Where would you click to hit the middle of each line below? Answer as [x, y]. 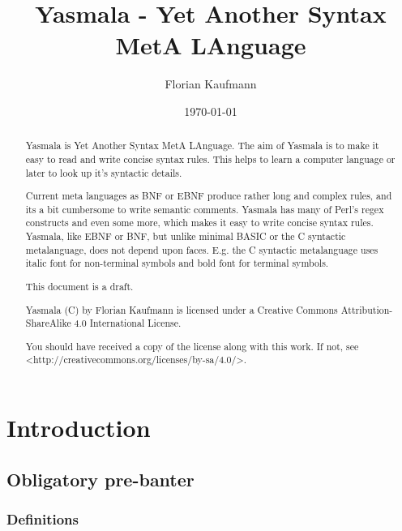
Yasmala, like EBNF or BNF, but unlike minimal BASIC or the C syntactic [186, 236]
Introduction [79, 428]
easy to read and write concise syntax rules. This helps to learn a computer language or [210, 158]
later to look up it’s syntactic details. [104, 172]
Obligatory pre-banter [100, 479]
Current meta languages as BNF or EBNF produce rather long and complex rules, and [209, 196]
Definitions [43, 518]
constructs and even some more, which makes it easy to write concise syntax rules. [199, 223]
